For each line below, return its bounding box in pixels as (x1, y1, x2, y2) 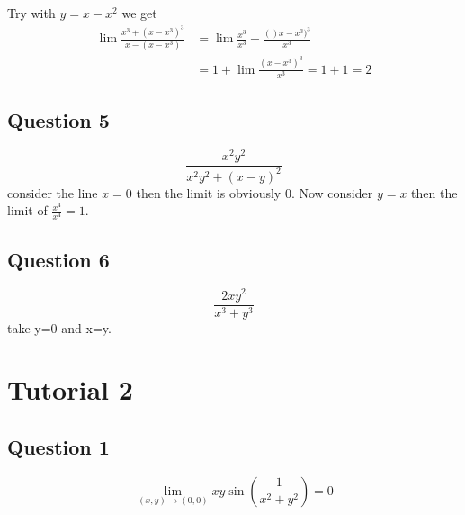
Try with (7, 4, 56, 22)
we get (121, 4, 157, 22)
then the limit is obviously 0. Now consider (136, 183, 373, 202)
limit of (7, 201, 48, 220)
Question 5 (7, 106, 110, 134)
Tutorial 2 (7, 371, 133, 408)
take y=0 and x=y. (7, 318, 112, 337)
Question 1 (7, 432, 110, 460)
